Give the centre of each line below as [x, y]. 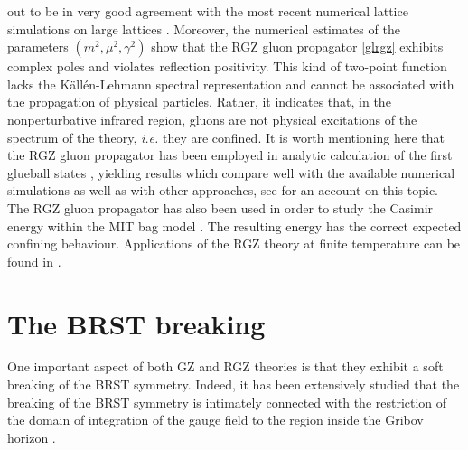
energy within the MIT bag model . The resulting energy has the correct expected [234, 225]
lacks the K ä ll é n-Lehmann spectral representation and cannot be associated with [231, 84]
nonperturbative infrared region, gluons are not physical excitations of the [212, 119]
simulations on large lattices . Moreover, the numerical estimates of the [204, 28]
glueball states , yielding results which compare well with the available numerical [231, 172]
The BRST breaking [136, 323]
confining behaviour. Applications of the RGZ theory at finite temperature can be [234, 244]
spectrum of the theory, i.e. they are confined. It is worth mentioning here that [226, 137]
